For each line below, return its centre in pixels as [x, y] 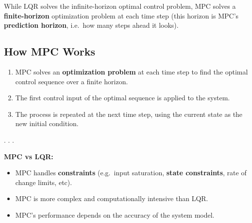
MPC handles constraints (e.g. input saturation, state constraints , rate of [131, 173]
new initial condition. [47, 123]
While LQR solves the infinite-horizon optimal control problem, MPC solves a [120, 6]
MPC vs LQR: [29, 156]
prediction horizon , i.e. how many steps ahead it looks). [91, 25]
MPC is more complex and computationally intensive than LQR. [112, 198]
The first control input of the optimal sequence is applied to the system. [123, 98]
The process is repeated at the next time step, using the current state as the [129, 114]
